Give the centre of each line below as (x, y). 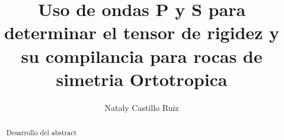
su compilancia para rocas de (142, 55)
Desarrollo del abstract (42, 133)
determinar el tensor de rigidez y (142, 32)
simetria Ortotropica (142, 79)
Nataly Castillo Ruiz (142, 107)
